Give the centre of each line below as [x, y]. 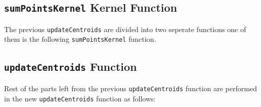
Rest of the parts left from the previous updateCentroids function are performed [131, 88]
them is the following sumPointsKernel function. [80, 39]
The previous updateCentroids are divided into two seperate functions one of [125, 29]
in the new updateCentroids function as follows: [80, 98]
